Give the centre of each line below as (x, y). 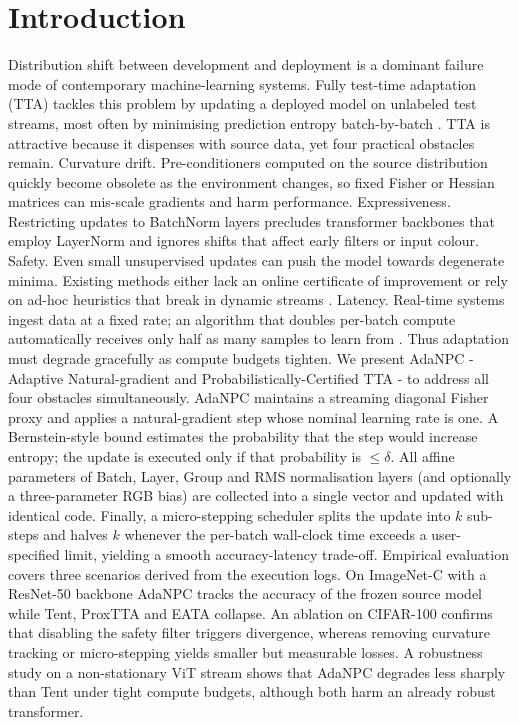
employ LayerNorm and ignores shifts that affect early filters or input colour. (243, 240)
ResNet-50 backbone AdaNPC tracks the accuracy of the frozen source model (245, 593)
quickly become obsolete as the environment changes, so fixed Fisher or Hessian (251, 181)
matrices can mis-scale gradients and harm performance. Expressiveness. (229, 201)
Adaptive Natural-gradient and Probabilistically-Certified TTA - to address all (248, 377)
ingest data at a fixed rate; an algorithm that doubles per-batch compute (232, 318)
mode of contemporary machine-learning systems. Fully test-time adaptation (242, 83)
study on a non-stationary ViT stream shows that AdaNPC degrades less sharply (257, 671)
